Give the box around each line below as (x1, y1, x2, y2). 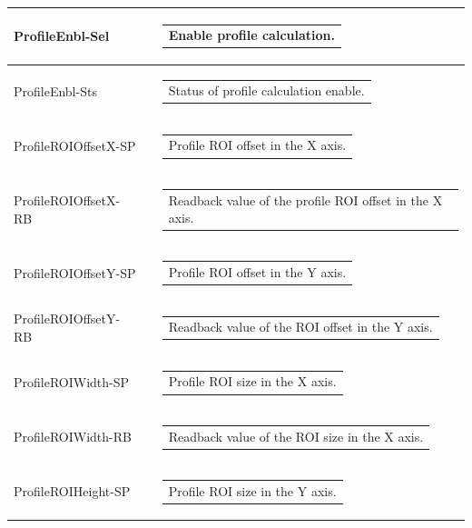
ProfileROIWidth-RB (14, 427, 132, 446)
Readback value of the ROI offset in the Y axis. (168, 317, 433, 336)
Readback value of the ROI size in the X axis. (168, 426, 424, 445)
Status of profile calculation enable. (168, 81, 365, 100)
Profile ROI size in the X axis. (168, 372, 337, 391)
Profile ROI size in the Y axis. (168, 481, 337, 500)
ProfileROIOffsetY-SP (14, 264, 136, 283)
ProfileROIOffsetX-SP (14, 136, 136, 155)
